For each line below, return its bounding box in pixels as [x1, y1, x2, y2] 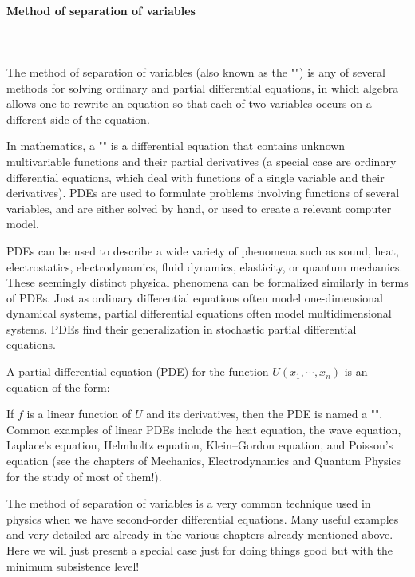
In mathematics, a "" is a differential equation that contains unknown [6, 137, 346, 154]
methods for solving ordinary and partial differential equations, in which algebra [6, 79, 399, 96]
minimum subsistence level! [6, 557, 140, 574]
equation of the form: [6, 378, 110, 395]
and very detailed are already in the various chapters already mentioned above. [6, 526, 393, 543]
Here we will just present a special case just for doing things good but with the [6, 542, 393, 559]
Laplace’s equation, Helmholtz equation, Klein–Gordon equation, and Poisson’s [6, 437, 393, 453]
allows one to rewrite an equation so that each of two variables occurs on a [6, 95, 372, 112]
